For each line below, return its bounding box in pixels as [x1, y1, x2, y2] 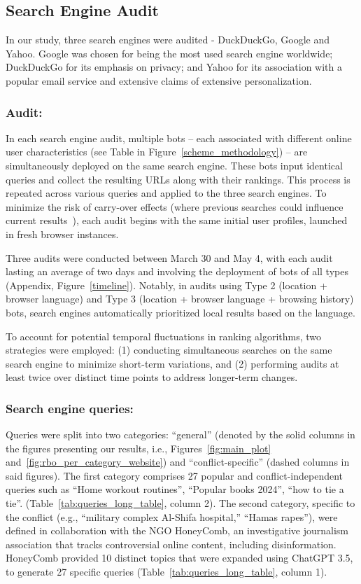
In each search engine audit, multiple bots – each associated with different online [6, 130, 352, 145]
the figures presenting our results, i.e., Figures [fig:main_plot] [6, 440, 271, 455]
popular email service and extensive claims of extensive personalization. [6, 73, 312, 88]
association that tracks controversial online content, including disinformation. [6, 536, 337, 551]
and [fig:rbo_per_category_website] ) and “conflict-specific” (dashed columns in [6, 454, 350, 469]
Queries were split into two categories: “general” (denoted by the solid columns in [6, 427, 355, 442]
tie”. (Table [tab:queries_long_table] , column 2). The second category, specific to [6, 496, 355, 510]
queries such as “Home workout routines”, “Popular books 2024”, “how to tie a [6, 482, 344, 496]
